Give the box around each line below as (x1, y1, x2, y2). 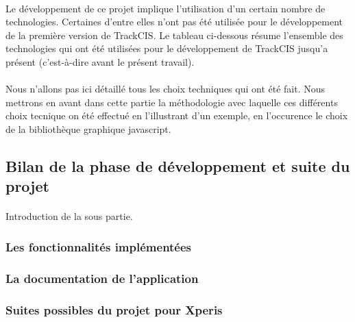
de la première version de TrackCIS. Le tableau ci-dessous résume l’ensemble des (5, 27, 343, 42)
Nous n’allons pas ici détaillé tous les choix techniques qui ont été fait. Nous (5, 82, 326, 96)
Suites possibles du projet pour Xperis (5, 301, 223, 318)
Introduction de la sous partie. (5, 209, 133, 223)
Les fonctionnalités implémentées (5, 238, 192, 255)
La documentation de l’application (5, 269, 199, 286)
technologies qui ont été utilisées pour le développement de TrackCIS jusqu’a (5, 41, 328, 55)
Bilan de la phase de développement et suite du (5, 155, 350, 176)
